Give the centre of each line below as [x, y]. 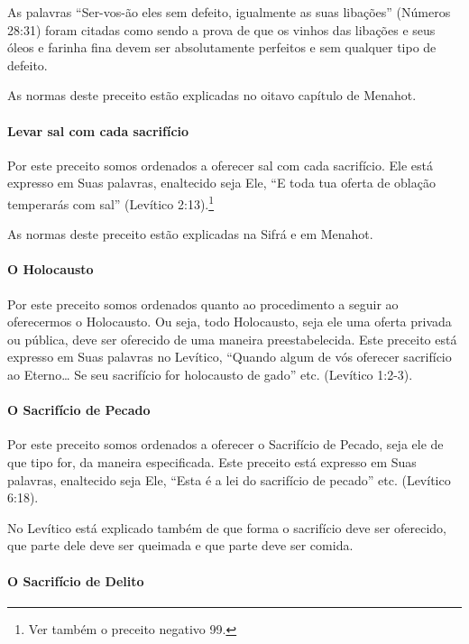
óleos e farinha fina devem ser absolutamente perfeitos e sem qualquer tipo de [222, 47]
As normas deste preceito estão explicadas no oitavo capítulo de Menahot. [212, 95]
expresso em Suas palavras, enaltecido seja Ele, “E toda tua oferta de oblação [221, 183]
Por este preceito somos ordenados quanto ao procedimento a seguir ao [203, 304]
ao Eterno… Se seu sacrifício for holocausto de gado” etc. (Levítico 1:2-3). [210, 374]
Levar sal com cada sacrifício [98, 130]
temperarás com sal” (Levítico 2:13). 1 [111, 202]
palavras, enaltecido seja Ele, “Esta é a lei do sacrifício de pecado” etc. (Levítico [229, 479]
